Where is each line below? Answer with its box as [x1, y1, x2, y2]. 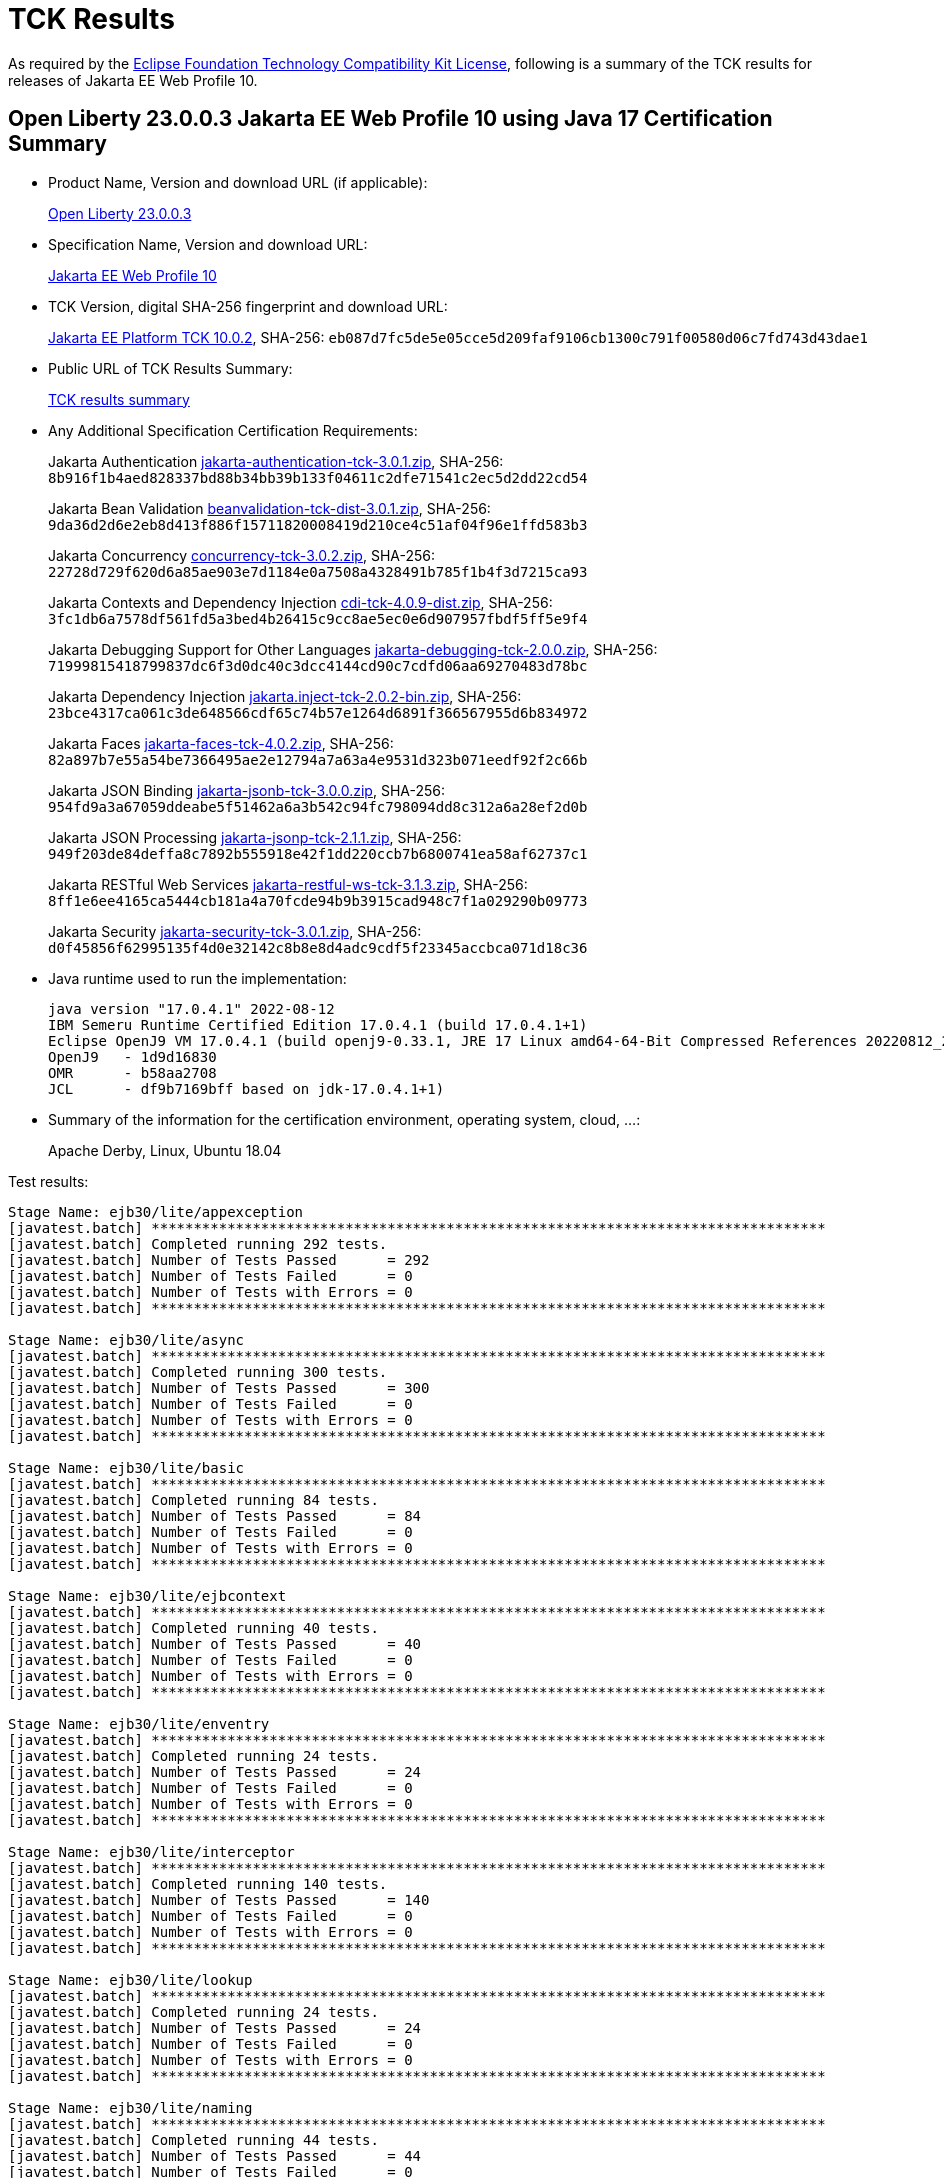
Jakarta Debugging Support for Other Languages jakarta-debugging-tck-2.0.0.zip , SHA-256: [48, 640, 658, 658]
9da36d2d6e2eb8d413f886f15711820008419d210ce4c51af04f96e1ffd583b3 [48, 516, 588, 533]
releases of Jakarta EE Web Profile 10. [8, 71, 258, 89]
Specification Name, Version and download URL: [48, 235, 368, 253]
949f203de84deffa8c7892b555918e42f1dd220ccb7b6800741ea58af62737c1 [48, 845, 588, 862]
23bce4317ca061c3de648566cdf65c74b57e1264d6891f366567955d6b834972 [48, 704, 588, 721]
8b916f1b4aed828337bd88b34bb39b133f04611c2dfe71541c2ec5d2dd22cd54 [48, 469, 588, 486]
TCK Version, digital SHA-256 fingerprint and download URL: [48, 297, 448, 315]
